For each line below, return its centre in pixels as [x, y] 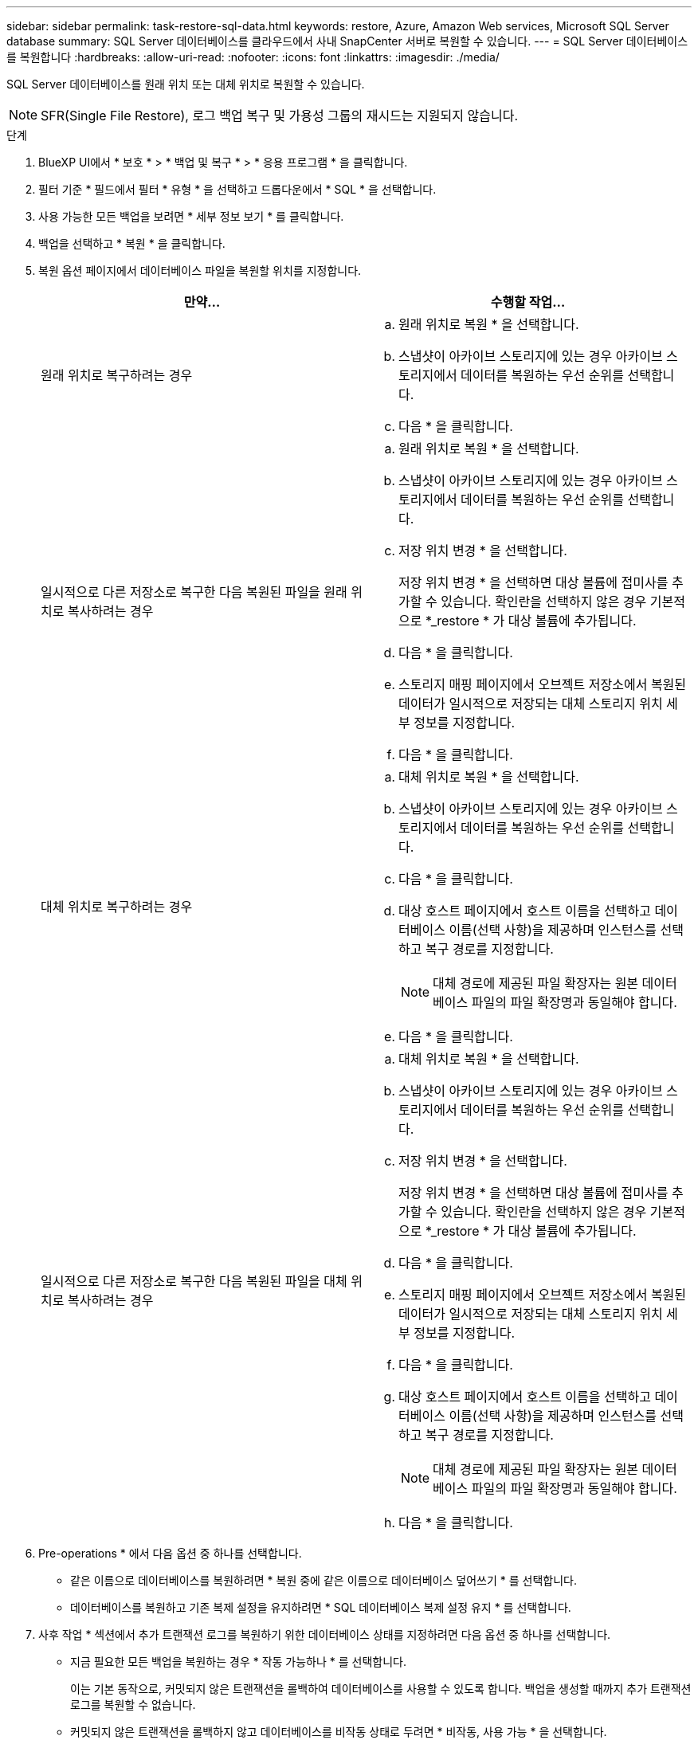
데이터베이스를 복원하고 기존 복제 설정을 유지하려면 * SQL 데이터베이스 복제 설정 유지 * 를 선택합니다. [321, 1607]
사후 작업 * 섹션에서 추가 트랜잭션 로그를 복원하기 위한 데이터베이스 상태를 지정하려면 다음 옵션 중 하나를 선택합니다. [325, 1634]
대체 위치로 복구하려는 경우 [117, 907]
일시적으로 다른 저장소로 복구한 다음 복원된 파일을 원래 [194, 592]
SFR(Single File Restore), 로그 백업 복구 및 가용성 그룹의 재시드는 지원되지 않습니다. [280, 116]
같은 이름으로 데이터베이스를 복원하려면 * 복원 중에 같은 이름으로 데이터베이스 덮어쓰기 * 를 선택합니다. [324, 1580]
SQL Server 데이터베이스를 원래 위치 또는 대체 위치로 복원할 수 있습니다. [186, 84]
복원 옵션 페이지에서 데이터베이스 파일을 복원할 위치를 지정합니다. [200, 270]
